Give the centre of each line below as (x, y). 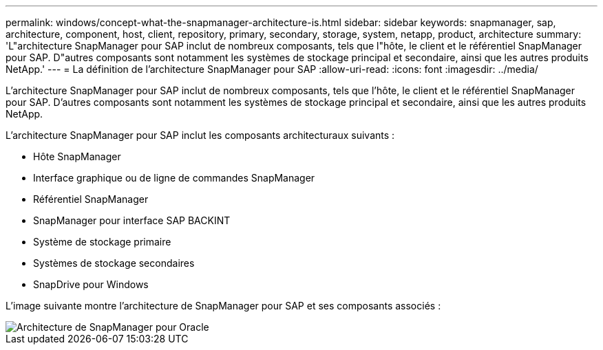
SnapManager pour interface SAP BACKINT (132, 220)
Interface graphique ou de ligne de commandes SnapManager (174, 178)
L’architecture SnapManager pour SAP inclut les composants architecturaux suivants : (200, 135)
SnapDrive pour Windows (91, 284)
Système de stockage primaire (102, 242)
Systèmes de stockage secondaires (114, 263)
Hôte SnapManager (77, 156)
